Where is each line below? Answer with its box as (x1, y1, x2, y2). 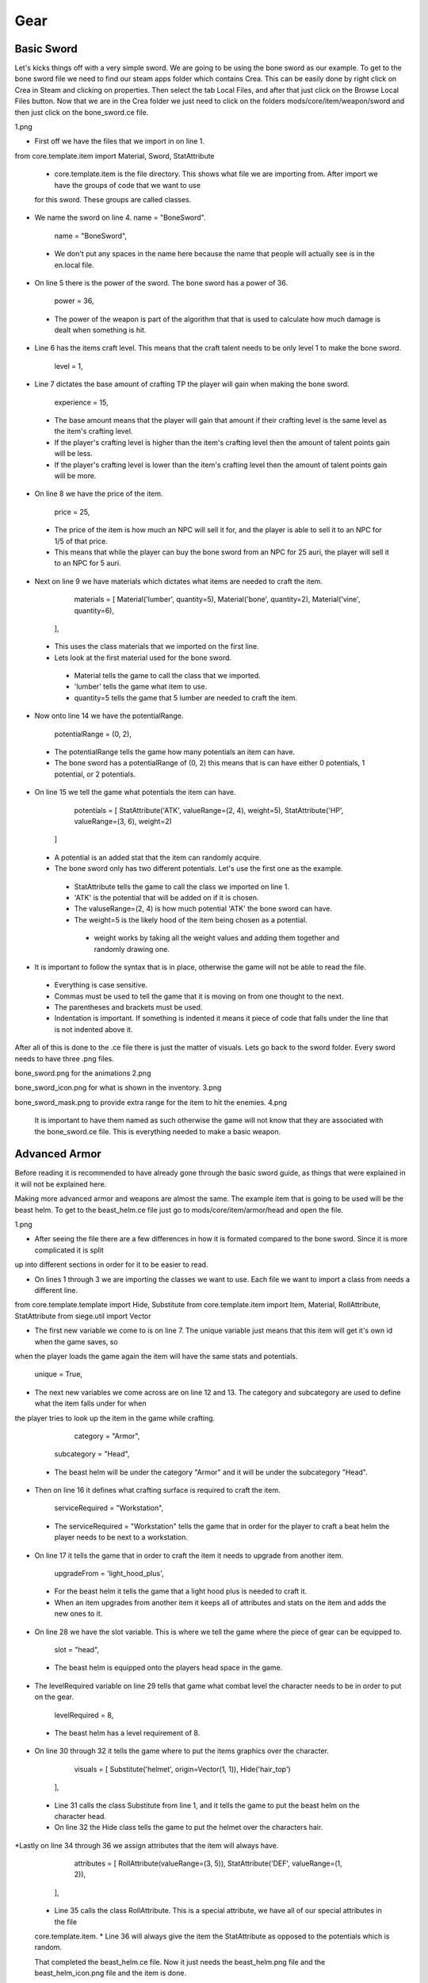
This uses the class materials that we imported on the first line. (54, 642, 259, 651)
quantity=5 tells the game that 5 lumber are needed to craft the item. (74, 692, 297, 702)
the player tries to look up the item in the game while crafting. (14, 1413, 216, 1423)
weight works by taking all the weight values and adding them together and (94, 933, 340, 943)
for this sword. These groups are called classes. (34, 194, 192, 204)
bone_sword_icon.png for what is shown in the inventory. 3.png (14, 1083, 222, 1092)
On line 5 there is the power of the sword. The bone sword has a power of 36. (34, 278, 289, 287)
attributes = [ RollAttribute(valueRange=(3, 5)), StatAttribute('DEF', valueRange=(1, (74, 1858, 342, 1868)
